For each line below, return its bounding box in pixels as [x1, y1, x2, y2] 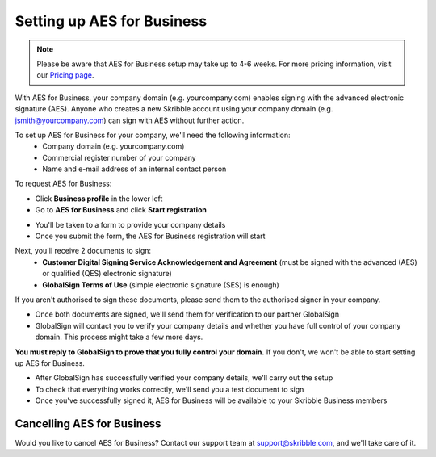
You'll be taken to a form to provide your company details [35, 220, 226, 229]
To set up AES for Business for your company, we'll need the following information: [15, 130, 291, 140]
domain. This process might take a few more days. [35, 332, 203, 342]
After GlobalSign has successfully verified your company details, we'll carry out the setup [35, 373, 333, 383]
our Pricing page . [36, 70, 94, 80]
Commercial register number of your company [42, 153, 197, 162]
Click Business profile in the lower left [35, 194, 163, 203]
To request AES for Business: [15, 178, 112, 189]
